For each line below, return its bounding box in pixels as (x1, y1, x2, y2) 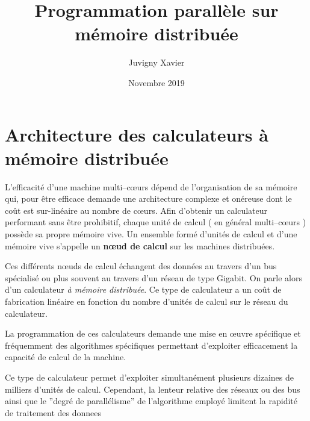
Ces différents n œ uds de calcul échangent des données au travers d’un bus (5, 260, 277, 272)
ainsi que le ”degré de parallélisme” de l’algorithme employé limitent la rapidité (5, 394, 298, 407)
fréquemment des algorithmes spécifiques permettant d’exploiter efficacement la (5, 338, 298, 351)
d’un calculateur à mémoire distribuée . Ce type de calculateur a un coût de (5, 283, 282, 296)
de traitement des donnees (5, 406, 102, 419)
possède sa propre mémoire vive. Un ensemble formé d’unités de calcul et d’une (5, 228, 297, 240)
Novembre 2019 (128, 76, 185, 89)
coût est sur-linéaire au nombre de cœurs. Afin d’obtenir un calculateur (5, 204, 268, 216)
